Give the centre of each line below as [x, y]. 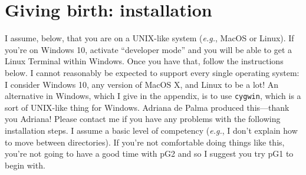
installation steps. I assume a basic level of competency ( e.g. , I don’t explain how [151, 130]
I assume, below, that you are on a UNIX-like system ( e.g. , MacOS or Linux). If [149, 38]
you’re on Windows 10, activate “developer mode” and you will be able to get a [149, 49]
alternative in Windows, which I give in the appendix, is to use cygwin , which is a [153, 96]
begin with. [25, 165]
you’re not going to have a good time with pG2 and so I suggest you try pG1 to [149, 153]
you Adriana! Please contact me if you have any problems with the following [143, 119]
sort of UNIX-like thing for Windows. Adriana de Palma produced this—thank [147, 107]
